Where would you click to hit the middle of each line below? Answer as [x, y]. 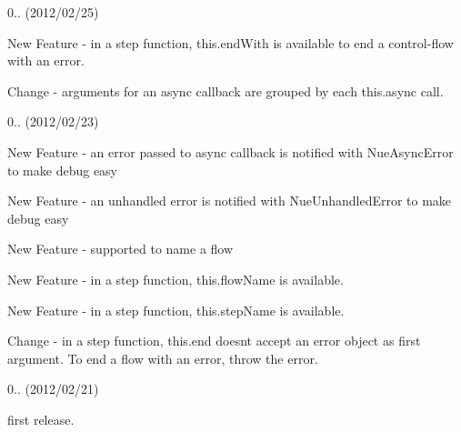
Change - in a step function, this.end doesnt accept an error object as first [214, 341]
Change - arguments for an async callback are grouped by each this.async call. [225, 90]
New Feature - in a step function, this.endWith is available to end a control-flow [230, 42]
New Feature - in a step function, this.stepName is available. [176, 310]
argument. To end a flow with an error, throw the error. [163, 358]
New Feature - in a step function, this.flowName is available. [175, 279]
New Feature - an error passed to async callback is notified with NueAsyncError [230, 151]
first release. [41, 419]
